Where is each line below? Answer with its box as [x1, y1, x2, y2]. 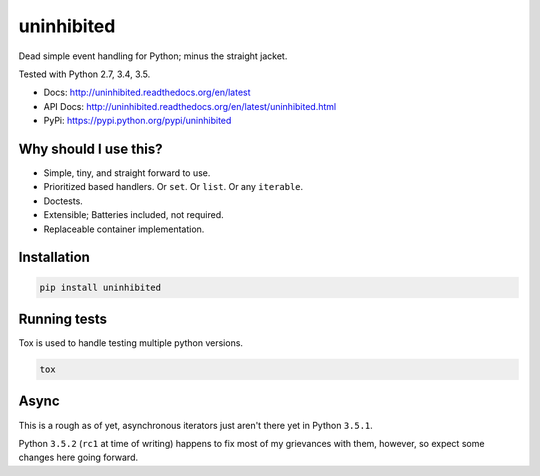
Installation [18, 249, 90, 266]
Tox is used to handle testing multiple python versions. [18, 337, 244, 349]
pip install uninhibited [39, 281, 162, 293]
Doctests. [43, 195, 84, 207]
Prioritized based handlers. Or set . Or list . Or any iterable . [43, 181, 304, 193]
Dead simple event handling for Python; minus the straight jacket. [18, 50, 288, 62]
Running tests [18, 310, 108, 327]
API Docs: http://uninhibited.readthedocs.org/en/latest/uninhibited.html [43, 100, 337, 112]
